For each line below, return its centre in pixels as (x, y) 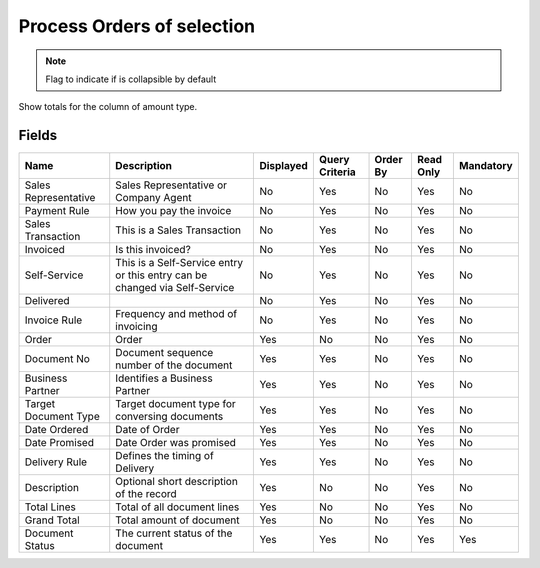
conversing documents (169, 417)
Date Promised (59, 443)
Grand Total (52, 520)
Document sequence (164, 353)
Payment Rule (57, 211)
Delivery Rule (56, 462)
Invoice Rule (53, 320)
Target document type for (176, 404)
